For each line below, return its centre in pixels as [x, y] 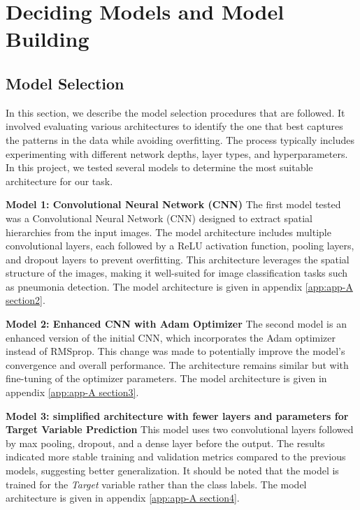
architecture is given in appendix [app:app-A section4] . [123, 498]
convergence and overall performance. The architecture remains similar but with [177, 364]
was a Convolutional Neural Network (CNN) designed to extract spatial [159, 218]
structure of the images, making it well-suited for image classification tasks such [177, 273]
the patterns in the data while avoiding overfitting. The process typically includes [180, 139]
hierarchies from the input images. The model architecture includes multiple [168, 232]
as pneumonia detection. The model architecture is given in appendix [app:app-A [179, 286]
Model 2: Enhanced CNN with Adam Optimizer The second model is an [176, 324]
